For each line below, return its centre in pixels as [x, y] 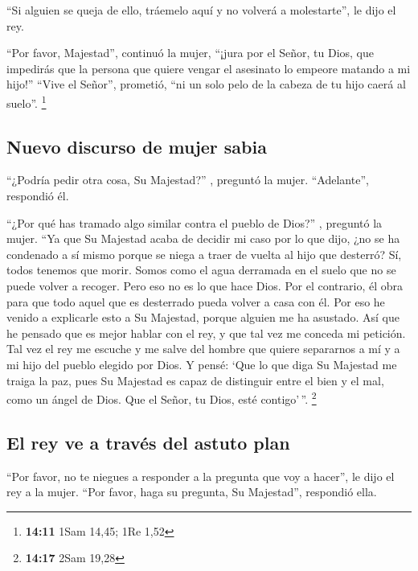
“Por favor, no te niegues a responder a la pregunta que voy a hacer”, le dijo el [201, 476]
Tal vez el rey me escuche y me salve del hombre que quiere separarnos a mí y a [203, 349]
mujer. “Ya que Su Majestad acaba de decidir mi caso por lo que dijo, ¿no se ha [203, 238]
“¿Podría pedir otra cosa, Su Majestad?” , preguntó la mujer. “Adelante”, [188, 180]
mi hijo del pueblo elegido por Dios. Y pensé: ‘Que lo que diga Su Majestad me [202, 364]
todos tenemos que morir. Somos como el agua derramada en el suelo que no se [201, 270]
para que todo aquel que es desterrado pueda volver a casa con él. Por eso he [196, 301]
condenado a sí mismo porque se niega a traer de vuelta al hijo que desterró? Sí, [204, 254]
